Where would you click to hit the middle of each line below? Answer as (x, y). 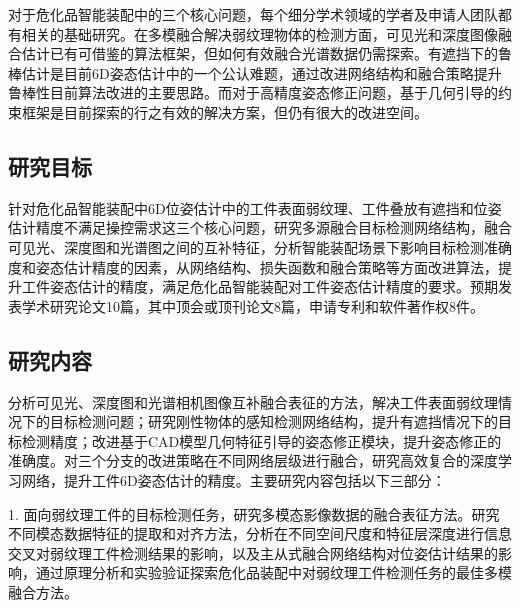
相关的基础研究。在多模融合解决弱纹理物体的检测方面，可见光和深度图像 (259, 33)
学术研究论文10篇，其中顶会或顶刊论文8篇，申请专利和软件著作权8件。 (252, 305)
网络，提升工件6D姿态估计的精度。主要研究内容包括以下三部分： (233, 479)
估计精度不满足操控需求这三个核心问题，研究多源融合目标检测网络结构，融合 (260, 227)
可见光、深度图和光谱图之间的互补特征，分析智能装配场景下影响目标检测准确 (260, 246)
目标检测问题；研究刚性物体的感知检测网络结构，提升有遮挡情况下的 (273, 421)
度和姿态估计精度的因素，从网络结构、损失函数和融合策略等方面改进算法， (253, 266)
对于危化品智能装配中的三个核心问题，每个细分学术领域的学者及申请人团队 (253, 14)
